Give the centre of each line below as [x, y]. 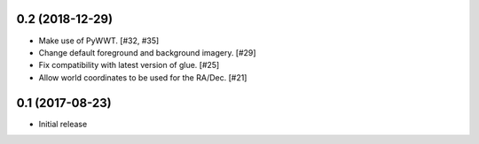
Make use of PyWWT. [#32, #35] [99, 41]
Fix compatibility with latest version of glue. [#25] [129, 65]
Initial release [63, 124]
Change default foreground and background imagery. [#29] [147, 52]
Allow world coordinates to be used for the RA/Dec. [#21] [143, 77]
